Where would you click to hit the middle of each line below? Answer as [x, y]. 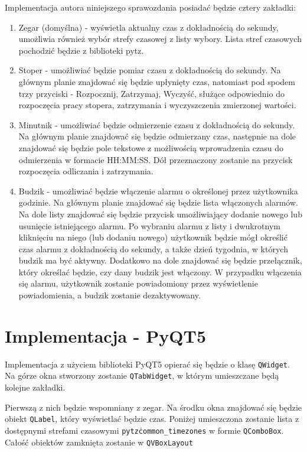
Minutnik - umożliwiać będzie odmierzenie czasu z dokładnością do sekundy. [157, 124]
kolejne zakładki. [35, 387]
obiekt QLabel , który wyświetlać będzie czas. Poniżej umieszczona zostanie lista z [152, 419]
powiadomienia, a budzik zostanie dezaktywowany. [110, 295]
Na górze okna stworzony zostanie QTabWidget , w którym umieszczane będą [142, 375]
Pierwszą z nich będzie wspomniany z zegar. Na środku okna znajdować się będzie [153, 407]
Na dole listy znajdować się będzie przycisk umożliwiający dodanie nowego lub [160, 214]
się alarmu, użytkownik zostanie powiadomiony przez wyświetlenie [138, 283]
